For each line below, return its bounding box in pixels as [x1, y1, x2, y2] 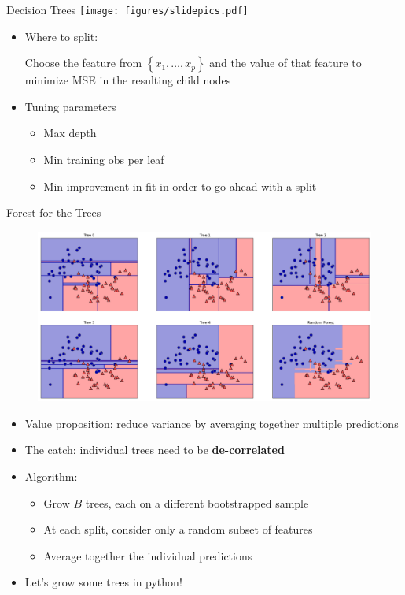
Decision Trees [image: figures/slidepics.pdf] [6, 2, 249, 17]
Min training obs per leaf [43, 151, 164, 168]
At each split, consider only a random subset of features [43, 521, 313, 537]
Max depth [43, 125, 97, 141]
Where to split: [24, 28, 98, 44]
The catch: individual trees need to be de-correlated [24, 441, 285, 458]
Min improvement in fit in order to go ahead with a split [43, 177, 317, 194]
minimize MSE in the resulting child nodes [24, 72, 231, 88]
